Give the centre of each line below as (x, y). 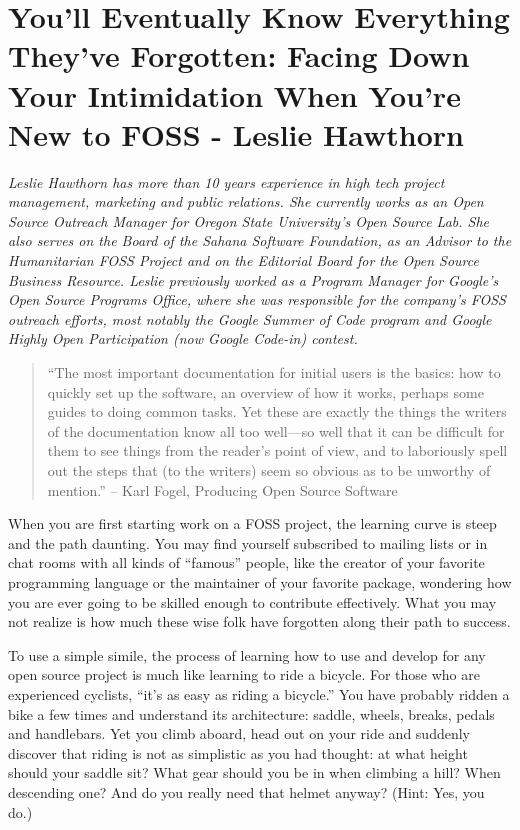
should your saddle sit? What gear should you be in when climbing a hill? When (254, 772)
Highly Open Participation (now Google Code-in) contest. (183, 338)
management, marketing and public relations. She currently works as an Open (246, 201)
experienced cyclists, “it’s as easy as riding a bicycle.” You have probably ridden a (259, 693)
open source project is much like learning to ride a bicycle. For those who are (244, 674)
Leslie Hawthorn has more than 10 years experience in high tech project (226, 181)
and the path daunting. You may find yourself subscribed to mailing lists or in (248, 542)
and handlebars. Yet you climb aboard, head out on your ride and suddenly (239, 733)
